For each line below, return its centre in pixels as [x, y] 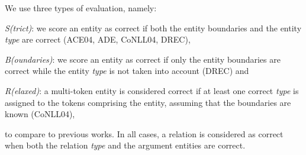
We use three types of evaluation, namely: [81, 8]
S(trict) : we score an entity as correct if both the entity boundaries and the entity [153, 28]
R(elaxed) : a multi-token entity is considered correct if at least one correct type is [152, 90]
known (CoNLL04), [40, 114]
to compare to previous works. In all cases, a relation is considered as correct [144, 133]
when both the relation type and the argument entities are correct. [125, 145]
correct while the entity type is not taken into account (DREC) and [127, 71]
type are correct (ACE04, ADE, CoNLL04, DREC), [98, 39]
